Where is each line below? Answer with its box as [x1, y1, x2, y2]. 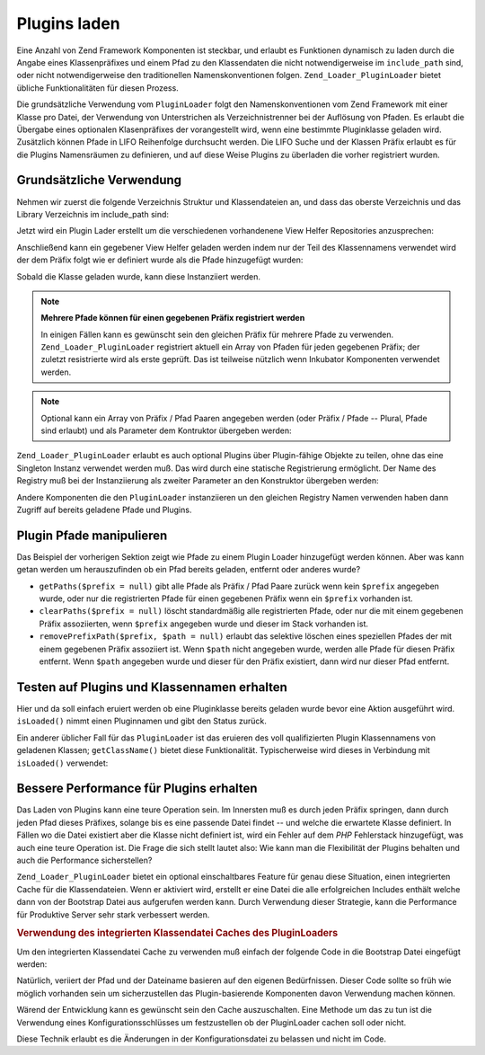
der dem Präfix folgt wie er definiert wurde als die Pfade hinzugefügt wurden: [16, 254, 304, 265]
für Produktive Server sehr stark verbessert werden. [16, 909, 210, 920]
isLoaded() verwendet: [16, 758, 109, 768]
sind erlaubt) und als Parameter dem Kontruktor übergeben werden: [40, 425, 292, 436]
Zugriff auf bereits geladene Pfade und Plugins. [16, 504, 192, 515]
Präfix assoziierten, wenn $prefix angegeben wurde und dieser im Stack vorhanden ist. [39, 618, 368, 629]
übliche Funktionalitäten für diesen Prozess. [16, 82, 179, 93]
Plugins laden [16, 13, 120, 33]
